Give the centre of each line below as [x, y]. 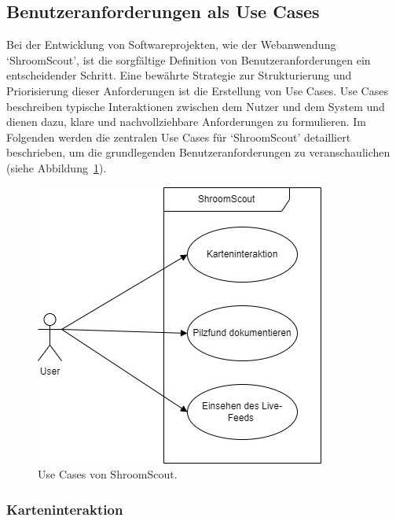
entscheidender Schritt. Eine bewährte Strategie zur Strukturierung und [179, 75]
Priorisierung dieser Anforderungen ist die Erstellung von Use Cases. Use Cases [197, 90]
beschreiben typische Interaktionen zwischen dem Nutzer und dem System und [196, 106]
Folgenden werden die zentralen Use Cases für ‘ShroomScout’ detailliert [179, 137]
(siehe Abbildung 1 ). [57, 167]
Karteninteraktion [65, 509]
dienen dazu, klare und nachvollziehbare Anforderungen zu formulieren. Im [187, 122]
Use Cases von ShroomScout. [108, 474]
